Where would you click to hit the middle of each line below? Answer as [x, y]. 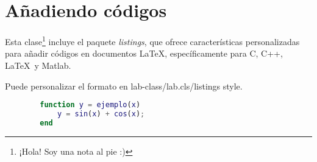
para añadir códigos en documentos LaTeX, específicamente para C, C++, [144, 53]
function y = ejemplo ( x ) [90, 105]
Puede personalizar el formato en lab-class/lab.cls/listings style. [124, 86]
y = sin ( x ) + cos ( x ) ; [101, 114]
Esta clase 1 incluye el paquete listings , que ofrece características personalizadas [152, 40]
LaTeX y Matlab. [38, 65]
